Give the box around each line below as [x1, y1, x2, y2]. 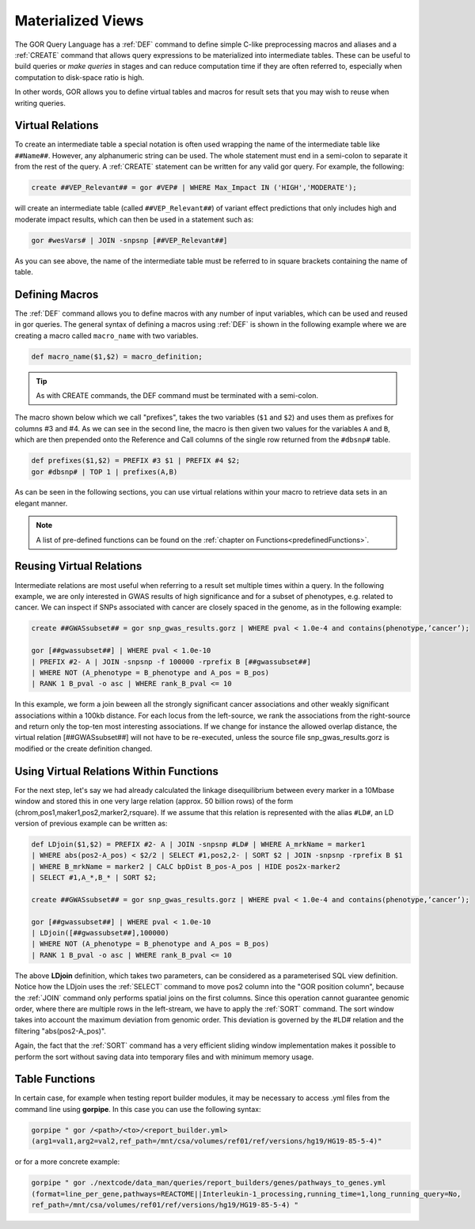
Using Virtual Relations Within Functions [14, 764, 219, 778]
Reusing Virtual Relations [14, 559, 142, 573]
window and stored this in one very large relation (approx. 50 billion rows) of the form [14, 796, 293, 806]
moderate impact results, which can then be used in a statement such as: [14, 214, 254, 224]
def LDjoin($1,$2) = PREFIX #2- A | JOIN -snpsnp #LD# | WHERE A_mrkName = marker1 [31, 840, 366, 848]
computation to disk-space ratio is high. [14, 72, 144, 82]
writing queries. [14, 98, 66, 108]
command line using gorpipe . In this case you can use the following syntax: [14, 1104, 261, 1113]
